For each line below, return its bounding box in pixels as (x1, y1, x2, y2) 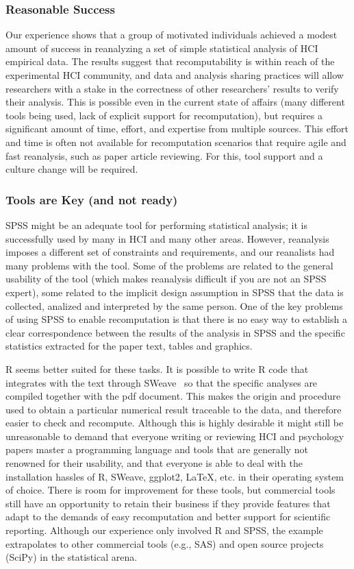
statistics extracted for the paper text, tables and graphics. (5, 339, 253, 353)
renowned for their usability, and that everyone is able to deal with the (5, 456, 303, 470)
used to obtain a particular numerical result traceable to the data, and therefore (5, 402, 342, 416)
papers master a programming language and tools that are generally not (5, 442, 308, 457)
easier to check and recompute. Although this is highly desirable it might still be (5, 415, 344, 430)
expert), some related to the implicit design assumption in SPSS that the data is (5, 284, 344, 299)
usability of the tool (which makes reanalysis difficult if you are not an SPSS (5, 271, 327, 286)
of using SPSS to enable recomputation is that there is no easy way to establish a (5, 312, 347, 326)
